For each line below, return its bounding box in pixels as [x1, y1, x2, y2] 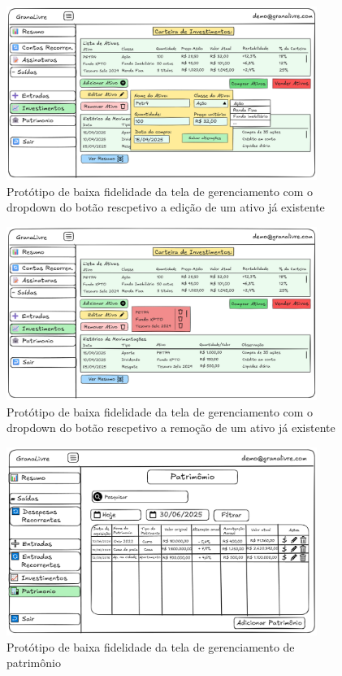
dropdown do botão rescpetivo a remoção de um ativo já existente [6, 419, 336, 436]
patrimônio [6, 654, 61, 671]
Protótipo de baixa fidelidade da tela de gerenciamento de [6, 638, 295, 655]
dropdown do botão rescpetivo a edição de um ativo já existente [6, 198, 325, 216]
